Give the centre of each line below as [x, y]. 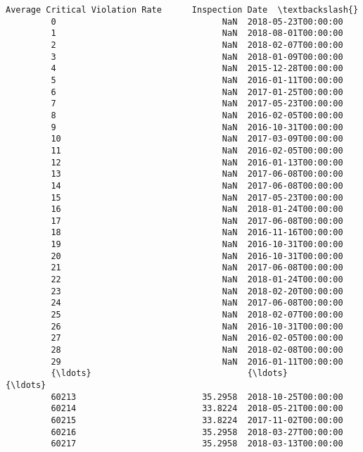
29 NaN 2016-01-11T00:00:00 [197, 362]
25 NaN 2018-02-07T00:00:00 [197, 315]
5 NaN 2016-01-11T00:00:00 [197, 80]
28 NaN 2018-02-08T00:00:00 [197, 350]
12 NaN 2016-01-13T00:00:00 [197, 162]
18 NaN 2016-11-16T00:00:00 [197, 233]
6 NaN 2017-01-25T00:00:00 [197, 92]
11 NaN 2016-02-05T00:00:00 [197, 150]
